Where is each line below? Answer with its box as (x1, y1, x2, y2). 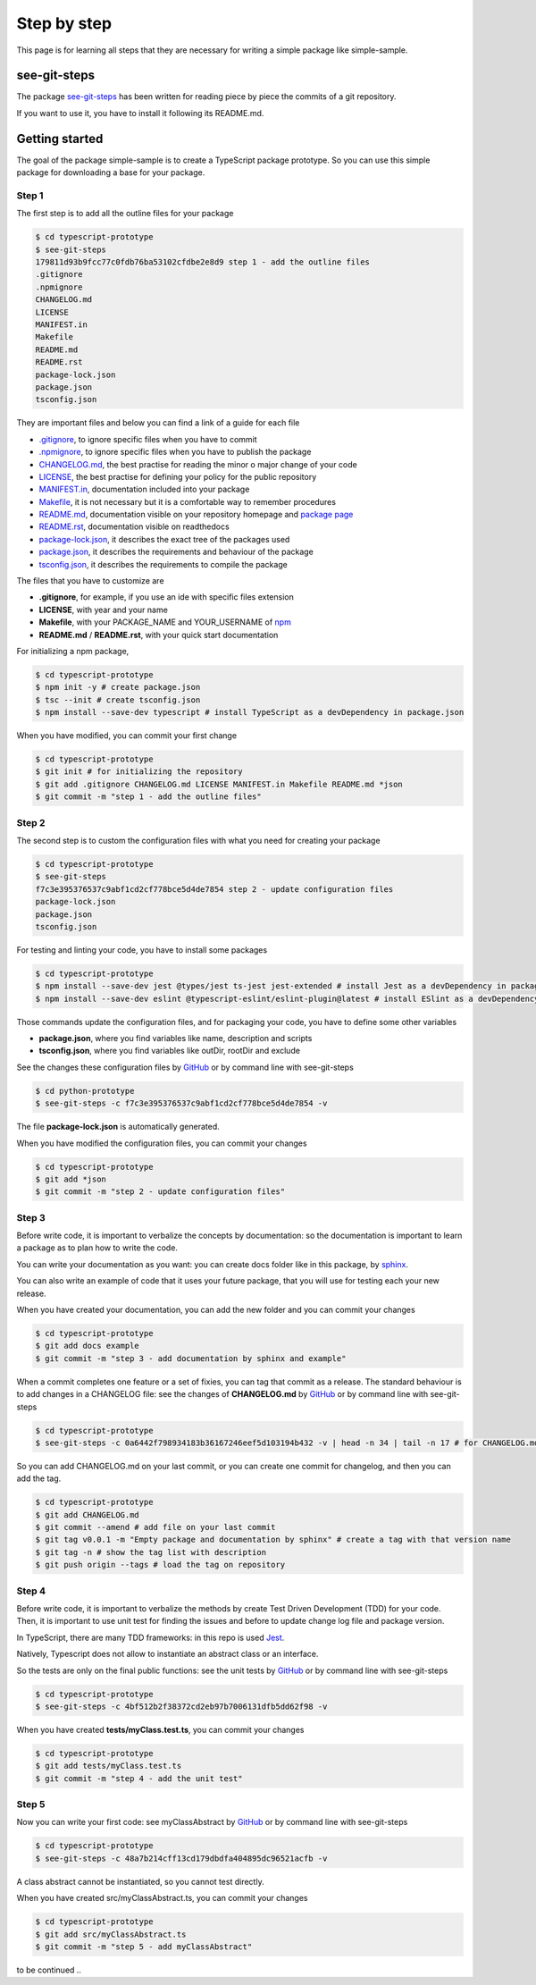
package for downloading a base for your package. (16, 167, 205, 178)
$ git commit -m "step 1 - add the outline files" (35, 792, 263, 802)
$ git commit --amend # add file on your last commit (35, 1522, 276, 1533)
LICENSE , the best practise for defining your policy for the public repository (38, 471, 317, 482)
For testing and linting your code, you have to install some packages (16, 944, 268, 955)
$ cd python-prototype (35, 1086, 135, 1096)
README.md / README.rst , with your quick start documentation (38, 629, 279, 640)
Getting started (16, 130, 104, 147)
